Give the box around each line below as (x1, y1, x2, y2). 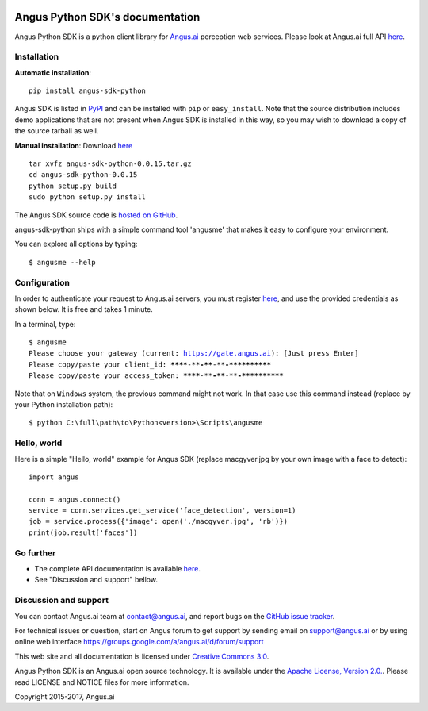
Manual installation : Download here (14, 140, 133, 150)
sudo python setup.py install (29, 193, 147, 202)
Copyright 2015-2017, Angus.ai (14, 691, 115, 701)
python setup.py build (29, 181, 117, 190)
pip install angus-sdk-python (29, 86, 147, 95)
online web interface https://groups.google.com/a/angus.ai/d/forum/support (14, 637, 264, 647)
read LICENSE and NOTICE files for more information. (14, 677, 189, 686)
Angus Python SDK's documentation (14, 10, 201, 24)
